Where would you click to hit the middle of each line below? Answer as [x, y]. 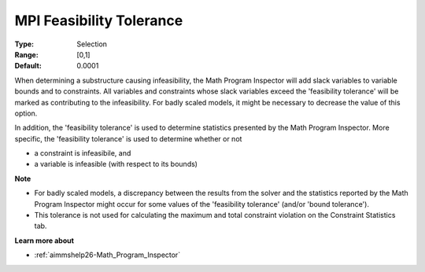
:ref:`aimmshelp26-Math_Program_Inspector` [107, 255]
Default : [28, 66]
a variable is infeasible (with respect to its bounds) [116, 164]
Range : [26, 54]
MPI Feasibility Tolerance [99, 20]
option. [26, 113]
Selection [92, 44]
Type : [24, 44]
